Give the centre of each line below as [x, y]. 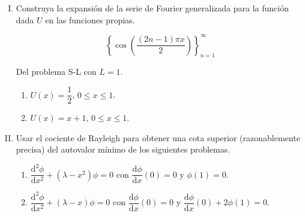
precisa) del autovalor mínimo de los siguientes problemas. [123, 149]
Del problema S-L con [56, 72]
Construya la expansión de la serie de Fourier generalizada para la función [152, 8]
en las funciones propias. [90, 19]
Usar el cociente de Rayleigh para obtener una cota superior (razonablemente [158, 137]
